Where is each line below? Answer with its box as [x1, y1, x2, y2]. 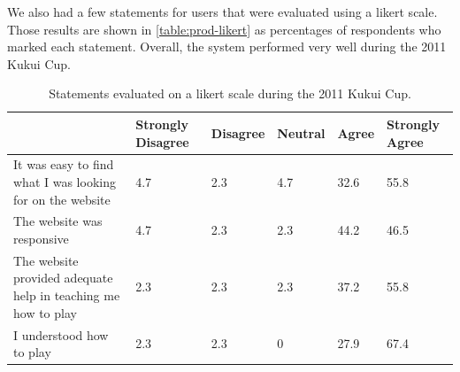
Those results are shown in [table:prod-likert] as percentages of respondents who [7, 19, 441, 38]
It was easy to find [13, 155, 114, 174]
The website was [13, 212, 103, 230]
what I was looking [13, 173, 116, 190]
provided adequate [13, 268, 113, 287]
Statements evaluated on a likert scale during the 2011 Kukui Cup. [49, 84, 411, 103]
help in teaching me [13, 286, 120, 305]
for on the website [13, 190, 111, 208]
